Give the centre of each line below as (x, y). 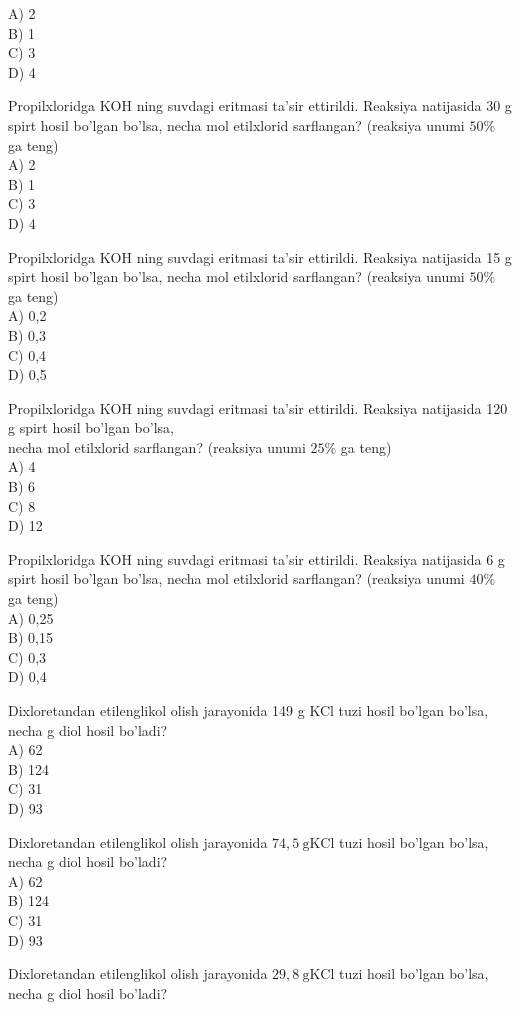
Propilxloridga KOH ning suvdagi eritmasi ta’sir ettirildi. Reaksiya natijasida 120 (258, 407)
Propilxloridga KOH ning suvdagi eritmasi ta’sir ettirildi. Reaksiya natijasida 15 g (260, 256)
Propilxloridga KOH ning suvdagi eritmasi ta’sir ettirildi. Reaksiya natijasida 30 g (260, 105)
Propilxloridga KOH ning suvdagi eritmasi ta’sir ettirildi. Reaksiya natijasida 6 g (256, 558)
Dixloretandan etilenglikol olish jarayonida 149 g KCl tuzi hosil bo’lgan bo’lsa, (248, 710)
